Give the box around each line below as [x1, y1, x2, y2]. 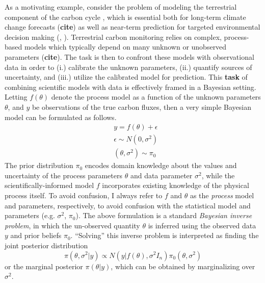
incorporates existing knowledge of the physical [102, 180, 249, 191]
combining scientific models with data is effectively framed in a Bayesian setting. [5, 81, 256, 92]
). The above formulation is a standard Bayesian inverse [75, 210, 252, 221]
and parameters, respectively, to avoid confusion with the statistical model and [5, 200, 251, 210]
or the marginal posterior [5, 261, 83, 271]
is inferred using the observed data [148, 220, 256, 230]
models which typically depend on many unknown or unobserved [24, 41, 227, 52]
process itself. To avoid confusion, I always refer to [5, 190, 163, 200]
